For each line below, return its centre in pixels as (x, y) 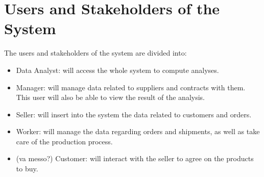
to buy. (27, 169)
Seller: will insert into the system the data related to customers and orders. (134, 114)
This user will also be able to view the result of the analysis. (110, 97)
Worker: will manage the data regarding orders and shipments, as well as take (138, 131)
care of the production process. (64, 141)
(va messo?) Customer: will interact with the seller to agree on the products (135, 158)
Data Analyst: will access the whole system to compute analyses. (117, 70)
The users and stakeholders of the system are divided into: (95, 53)
